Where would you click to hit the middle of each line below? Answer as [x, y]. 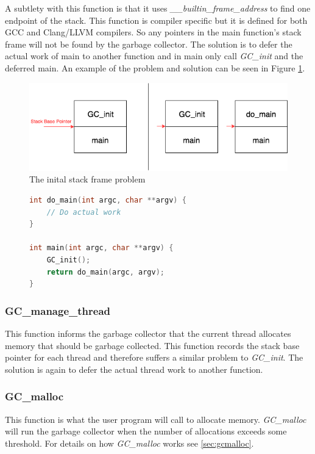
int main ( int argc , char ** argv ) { [101, 248]
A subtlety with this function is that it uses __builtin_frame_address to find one [158, 8]
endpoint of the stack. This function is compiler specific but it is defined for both [156, 20]
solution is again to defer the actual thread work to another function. [134, 369]
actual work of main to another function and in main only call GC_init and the [154, 56]
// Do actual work [84, 212]
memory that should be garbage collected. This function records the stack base [152, 345]
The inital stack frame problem [87, 179]
